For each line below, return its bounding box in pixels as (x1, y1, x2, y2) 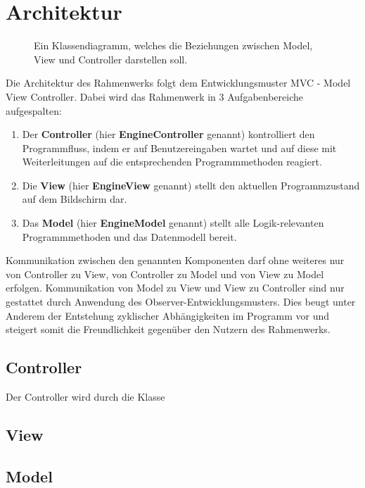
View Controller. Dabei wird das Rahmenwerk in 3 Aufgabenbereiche (6, 89, 303, 104)
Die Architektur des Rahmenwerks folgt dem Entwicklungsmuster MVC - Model (6, 75, 351, 90)
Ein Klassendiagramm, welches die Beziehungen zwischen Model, (34, 38, 313, 53)
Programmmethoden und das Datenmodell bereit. (22, 229, 237, 244)
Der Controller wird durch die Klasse (6, 389, 165, 404)
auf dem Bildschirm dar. (22, 192, 127, 206)
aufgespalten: (6, 103, 62, 118)
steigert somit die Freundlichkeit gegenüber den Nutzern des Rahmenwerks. (6, 322, 331, 337)
